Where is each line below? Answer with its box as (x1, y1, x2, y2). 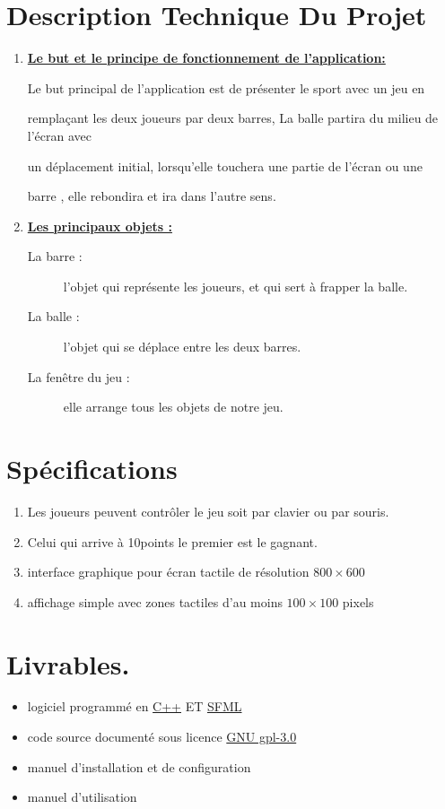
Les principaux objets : (27, 216, 172, 235)
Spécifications (6, 450, 178, 487)
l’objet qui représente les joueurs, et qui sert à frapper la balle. (63, 276, 408, 295)
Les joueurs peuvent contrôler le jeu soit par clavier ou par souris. (27, 501, 389, 520)
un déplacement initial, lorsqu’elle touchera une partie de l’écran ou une (27, 156, 423, 175)
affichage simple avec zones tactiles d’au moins (27, 592, 283, 611)
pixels (342, 592, 374, 611)
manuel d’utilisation (27, 787, 137, 806)
